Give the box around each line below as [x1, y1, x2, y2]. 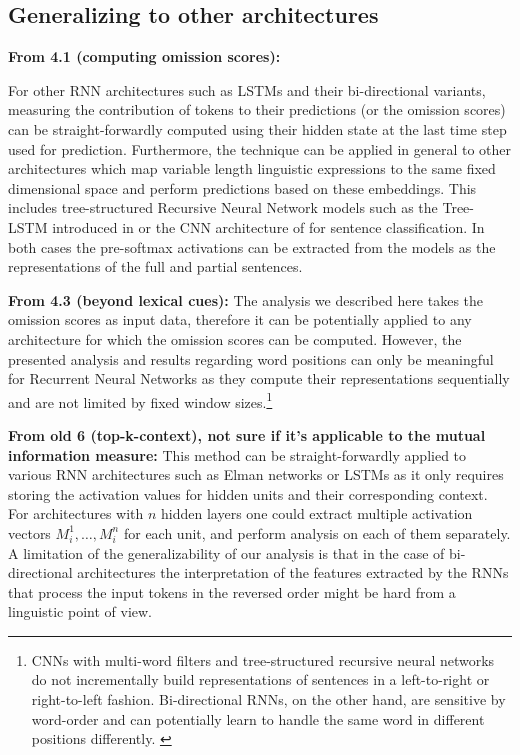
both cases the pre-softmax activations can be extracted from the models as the [8, 236, 496, 257]
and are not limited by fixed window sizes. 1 [8, 388, 273, 412]
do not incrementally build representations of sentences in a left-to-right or [31, 669, 490, 690]
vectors [8, 522, 51, 543]
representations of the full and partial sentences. [8, 256, 303, 277]
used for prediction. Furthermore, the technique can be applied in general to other [8, 138, 512, 159]
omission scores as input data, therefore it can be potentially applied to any [8, 309, 472, 330]
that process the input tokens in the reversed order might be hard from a [8, 581, 456, 602]
